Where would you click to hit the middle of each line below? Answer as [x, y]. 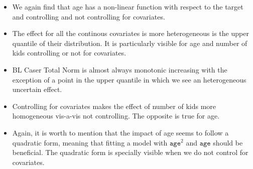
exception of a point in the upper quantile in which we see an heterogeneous [129, 79]
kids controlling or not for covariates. [69, 53]
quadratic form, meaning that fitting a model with [90, 142]
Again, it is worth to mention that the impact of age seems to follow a [120, 132]
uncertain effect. [37, 89]
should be [228, 142]
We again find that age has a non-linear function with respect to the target [128, 6]
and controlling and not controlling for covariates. [89, 16]
